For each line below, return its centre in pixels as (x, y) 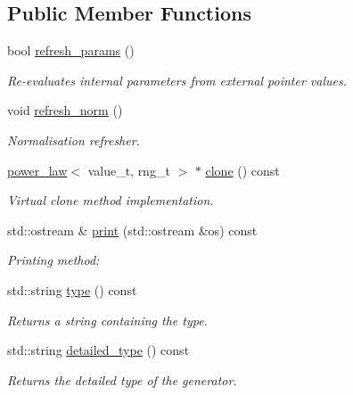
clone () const (242, 170)
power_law (37, 170)
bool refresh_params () (71, 50)
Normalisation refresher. (74, 140)
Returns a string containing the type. (107, 320)
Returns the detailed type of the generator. (122, 379)
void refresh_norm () (65, 110)
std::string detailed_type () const (99, 350)
